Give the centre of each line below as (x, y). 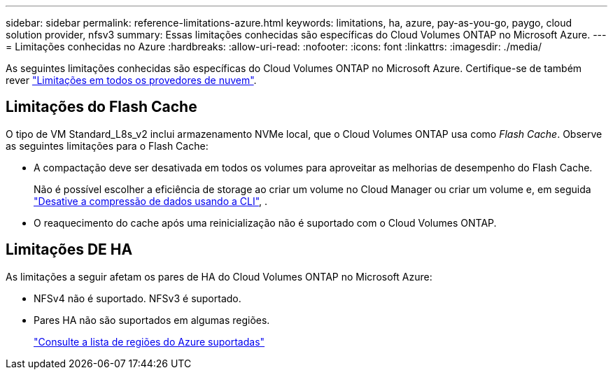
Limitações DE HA (69, 250)
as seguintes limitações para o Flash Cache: (107, 146)
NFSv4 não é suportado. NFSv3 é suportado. (138, 298)
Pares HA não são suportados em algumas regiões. (152, 320)
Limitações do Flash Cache (101, 107)
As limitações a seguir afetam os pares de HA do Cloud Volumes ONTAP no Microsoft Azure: (219, 276)
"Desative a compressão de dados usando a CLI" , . (151, 201)
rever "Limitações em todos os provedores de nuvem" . (131, 80)
